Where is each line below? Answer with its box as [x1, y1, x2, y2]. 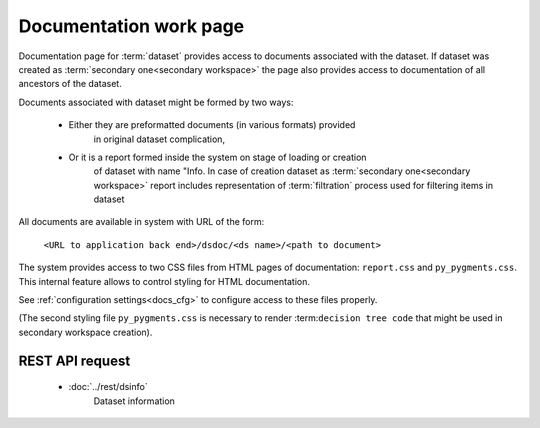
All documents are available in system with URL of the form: [18, 216, 265, 228]
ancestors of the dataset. [18, 78, 122, 90]
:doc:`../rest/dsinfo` [68, 381, 149, 393]
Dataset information [93, 395, 175, 407]
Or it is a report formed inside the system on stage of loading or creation [68, 151, 367, 163]
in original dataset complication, [93, 133, 225, 145]
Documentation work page [18, 15, 245, 37]
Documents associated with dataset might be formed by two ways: [18, 96, 294, 108]
